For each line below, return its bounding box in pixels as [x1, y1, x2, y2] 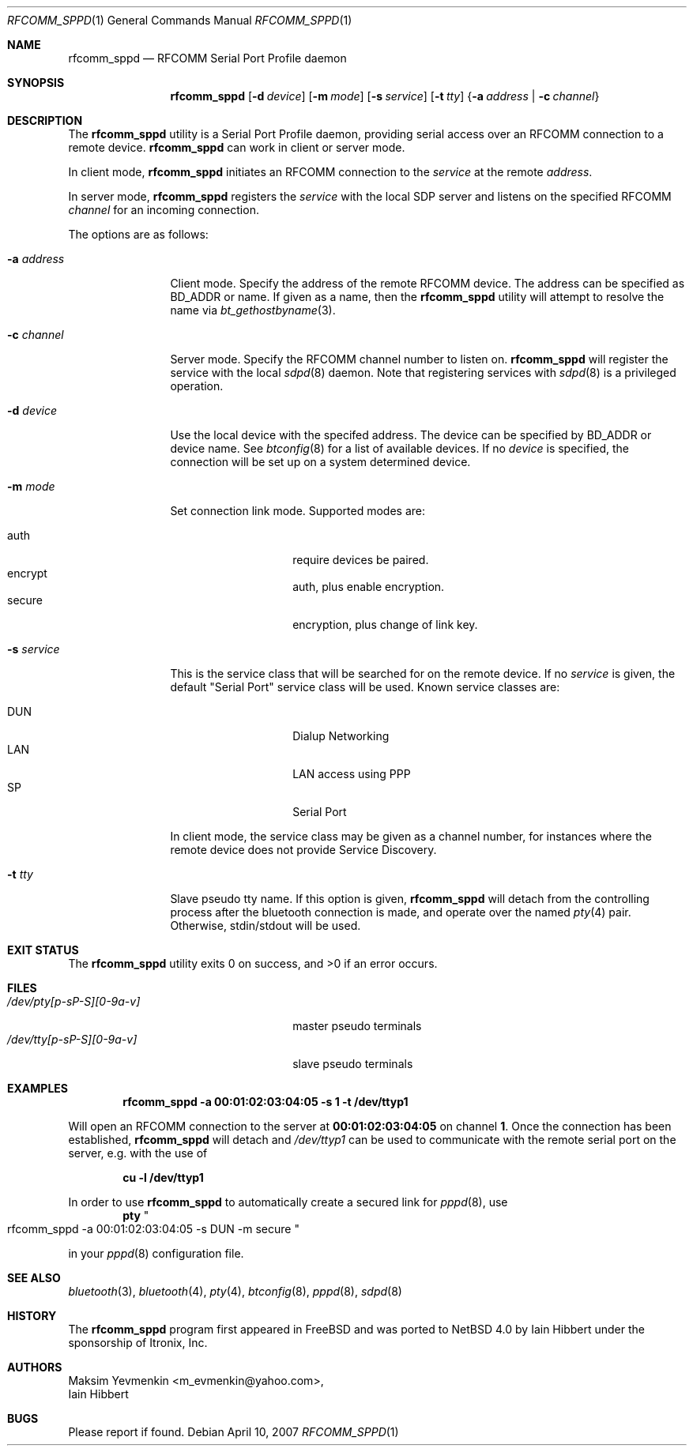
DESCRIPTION [7, 114, 83, 127]
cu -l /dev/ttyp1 [122, 1171, 204, 1184]
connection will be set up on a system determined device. [170, 455, 471, 468]
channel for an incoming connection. [68, 203, 259, 216]
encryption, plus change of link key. [292, 618, 478, 631]
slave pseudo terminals [292, 1057, 413, 1070]
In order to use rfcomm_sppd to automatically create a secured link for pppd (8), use [68, 1195, 508, 1209]
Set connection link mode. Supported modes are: [170, 504, 425, 517]
